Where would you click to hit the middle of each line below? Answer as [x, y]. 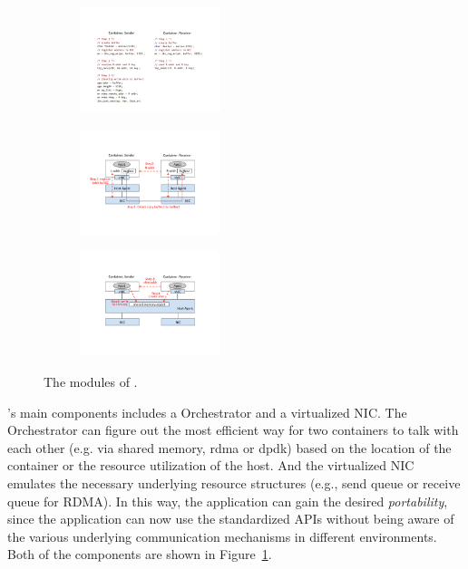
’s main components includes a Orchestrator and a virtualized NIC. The [207, 412]
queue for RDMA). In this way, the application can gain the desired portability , [228, 501]
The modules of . [91, 382]
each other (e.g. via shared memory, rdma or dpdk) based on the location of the [229, 447]
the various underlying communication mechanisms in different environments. [222, 536]
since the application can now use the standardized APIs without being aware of [231, 519]
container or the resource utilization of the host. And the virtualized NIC [211, 465]
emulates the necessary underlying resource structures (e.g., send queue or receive [234, 483]
